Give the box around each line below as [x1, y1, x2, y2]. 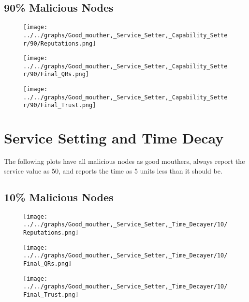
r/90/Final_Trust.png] [23, 102, 96, 109]
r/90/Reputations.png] [23, 40, 96, 47]
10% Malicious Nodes [4, 189, 114, 204]
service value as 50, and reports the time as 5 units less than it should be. [4, 165, 222, 175]
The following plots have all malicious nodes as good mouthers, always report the [4, 156, 245, 166]
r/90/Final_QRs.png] [23, 71, 89, 78]
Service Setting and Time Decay [4, 128, 224, 148]
